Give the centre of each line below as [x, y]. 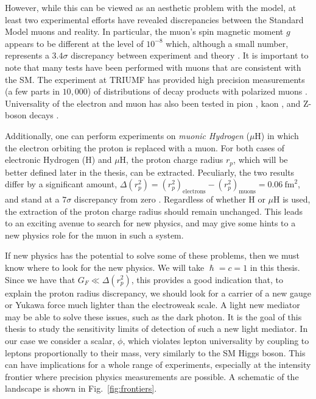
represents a [27, 55]
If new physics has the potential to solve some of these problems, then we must [152, 255]
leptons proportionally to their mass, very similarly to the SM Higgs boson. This [155, 352]
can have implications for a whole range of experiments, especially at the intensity [158, 365]
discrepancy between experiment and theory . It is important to [190, 55]
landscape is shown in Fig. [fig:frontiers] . [81, 388]
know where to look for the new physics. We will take [105, 267]
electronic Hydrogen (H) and [58, 160]
